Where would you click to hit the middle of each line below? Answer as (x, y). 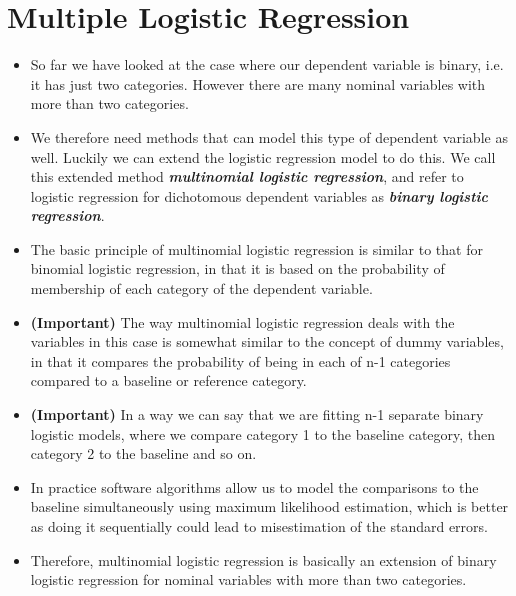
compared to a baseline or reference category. (168, 380)
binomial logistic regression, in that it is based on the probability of (237, 268)
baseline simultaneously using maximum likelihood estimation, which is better (269, 506)
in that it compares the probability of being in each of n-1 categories (240, 360)
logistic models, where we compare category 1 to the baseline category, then (263, 433)
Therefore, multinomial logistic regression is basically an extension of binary (263, 559)
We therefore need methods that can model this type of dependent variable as (269, 136)
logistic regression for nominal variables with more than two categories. (248, 579)
